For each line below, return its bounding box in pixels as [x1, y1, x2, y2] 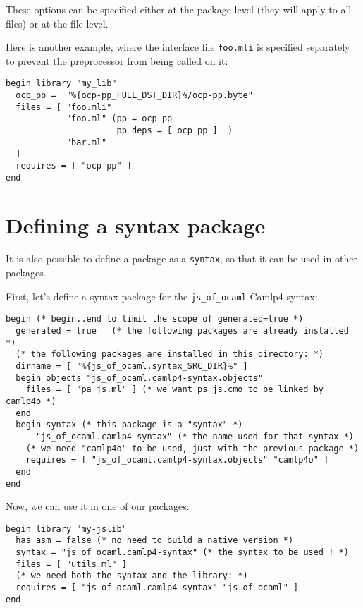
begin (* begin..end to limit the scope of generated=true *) [6, 314, 304, 324]
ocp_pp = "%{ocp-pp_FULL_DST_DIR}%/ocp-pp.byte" [16, 90, 253, 101]
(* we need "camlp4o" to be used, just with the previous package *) [25, 443, 359, 454]
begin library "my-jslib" [6, 523, 127, 534]
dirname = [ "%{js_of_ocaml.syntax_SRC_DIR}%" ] [16, 361, 248, 371]
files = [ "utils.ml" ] [16, 559, 127, 569]
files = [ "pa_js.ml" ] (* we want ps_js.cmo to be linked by [25, 384, 324, 395]
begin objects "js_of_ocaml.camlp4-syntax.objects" [16, 372, 264, 383]
